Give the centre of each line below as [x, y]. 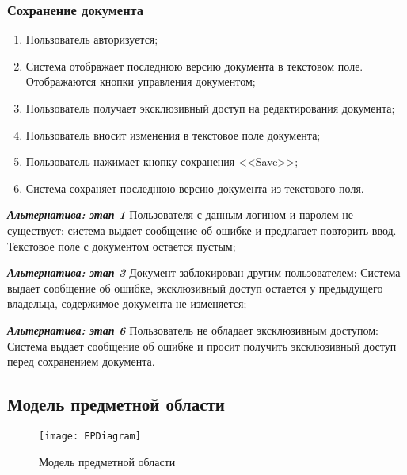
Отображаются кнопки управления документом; [141, 81]
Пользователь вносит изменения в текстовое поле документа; [173, 134]
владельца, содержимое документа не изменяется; [127, 303]
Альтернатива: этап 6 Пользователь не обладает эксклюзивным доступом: [193, 329]
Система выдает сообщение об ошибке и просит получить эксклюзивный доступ [202, 345]
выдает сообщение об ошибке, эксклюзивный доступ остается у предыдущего [195, 287]
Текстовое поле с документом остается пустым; [122, 245]
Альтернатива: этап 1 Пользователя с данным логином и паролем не [180, 215]
